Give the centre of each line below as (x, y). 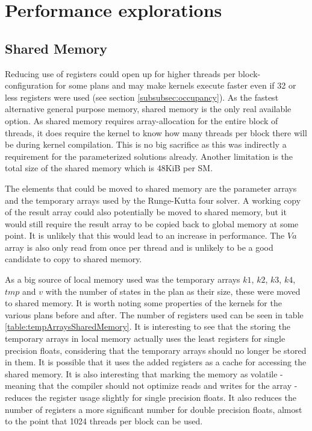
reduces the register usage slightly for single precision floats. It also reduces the (151, 398)
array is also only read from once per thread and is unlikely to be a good (139, 247)
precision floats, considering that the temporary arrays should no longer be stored (156, 350)
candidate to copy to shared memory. (73, 259)
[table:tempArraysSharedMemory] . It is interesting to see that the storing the (148, 326)
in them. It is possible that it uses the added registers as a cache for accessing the (156, 362)
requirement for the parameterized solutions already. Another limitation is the (149, 156)
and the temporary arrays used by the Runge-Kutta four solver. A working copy (153, 200)
